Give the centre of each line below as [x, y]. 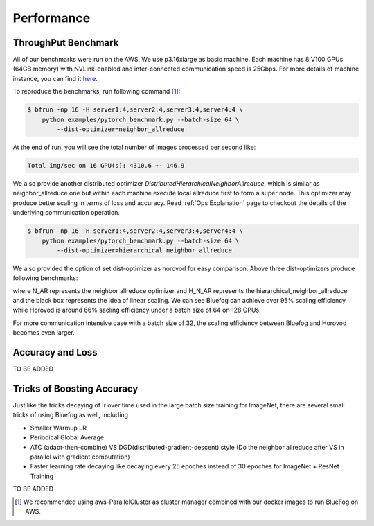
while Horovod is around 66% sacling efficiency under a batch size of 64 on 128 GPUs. [137, 310]
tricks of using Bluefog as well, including [70, 415]
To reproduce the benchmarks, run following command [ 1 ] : [97, 91]
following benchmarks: [45, 278]
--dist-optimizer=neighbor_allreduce [121, 129]
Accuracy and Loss [55, 352]
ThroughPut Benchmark [66, 43]
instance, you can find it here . [55, 78]
